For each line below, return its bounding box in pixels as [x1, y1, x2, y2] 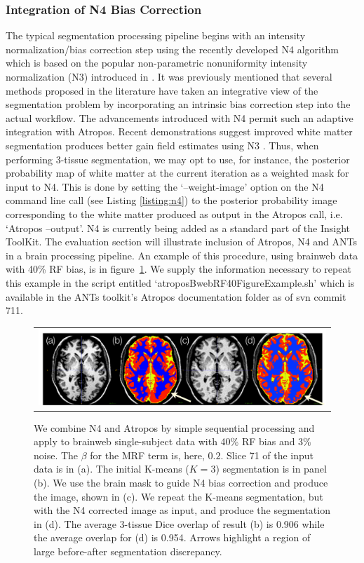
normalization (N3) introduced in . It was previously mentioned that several [6, 69, 332, 83]
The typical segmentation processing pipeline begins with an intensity [6, 28, 306, 43]
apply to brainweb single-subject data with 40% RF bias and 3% [34, 434, 311, 449]
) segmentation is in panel [215, 461, 327, 476]
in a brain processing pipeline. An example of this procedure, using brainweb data [6, 247, 358, 262]
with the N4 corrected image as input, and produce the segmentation [34, 503, 330, 517]
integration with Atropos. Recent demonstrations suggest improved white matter [6, 124, 353, 139]
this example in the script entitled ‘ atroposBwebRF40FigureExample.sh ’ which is [6, 275, 355, 290]
